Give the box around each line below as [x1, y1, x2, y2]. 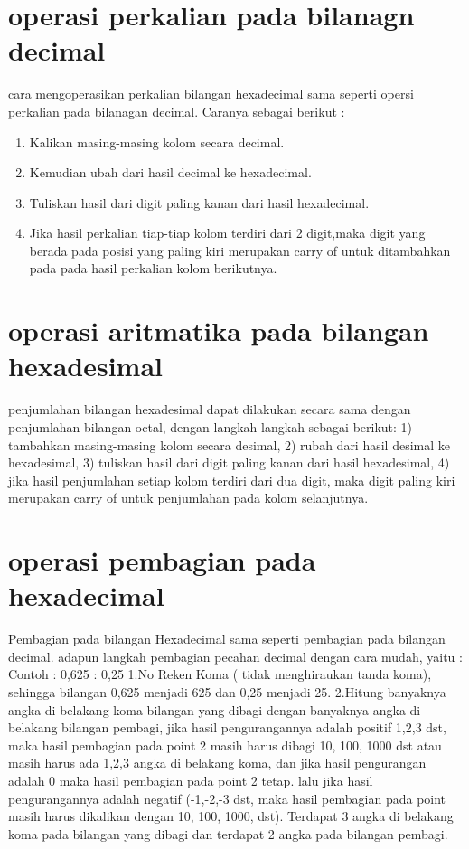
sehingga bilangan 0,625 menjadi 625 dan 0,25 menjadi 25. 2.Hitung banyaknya [8, 683, 446, 702]
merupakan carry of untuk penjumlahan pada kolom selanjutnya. [8, 488, 369, 507]
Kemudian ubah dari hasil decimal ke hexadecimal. [29, 163, 312, 182]
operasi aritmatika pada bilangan [8, 312, 429, 349]
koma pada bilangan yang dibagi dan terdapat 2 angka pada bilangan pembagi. [8, 824, 448, 843]
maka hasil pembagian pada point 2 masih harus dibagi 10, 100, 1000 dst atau [8, 735, 442, 754]
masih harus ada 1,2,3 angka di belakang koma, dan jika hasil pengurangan [8, 753, 427, 772]
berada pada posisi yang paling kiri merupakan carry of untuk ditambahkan [29, 241, 451, 259]
